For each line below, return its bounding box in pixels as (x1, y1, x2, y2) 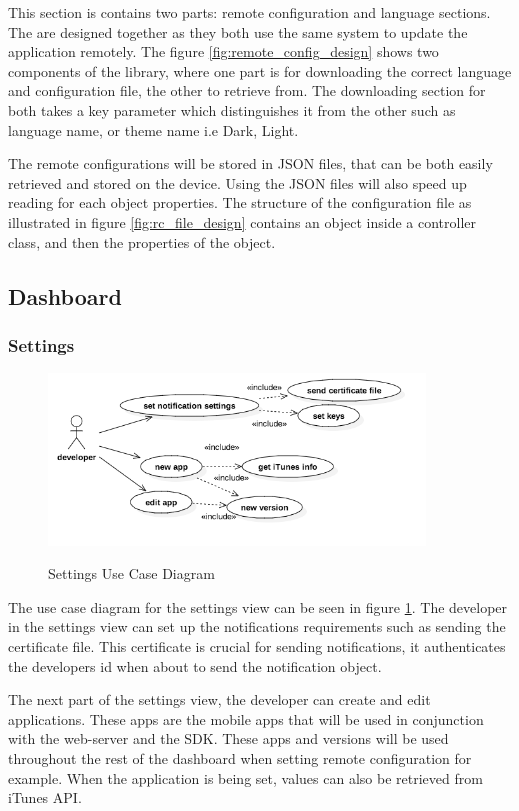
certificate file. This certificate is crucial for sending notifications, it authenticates (8, 635, 506, 656)
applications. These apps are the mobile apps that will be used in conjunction (8, 708, 484, 729)
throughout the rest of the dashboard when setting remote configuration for (8, 747, 472, 768)
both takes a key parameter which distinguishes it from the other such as (8, 99, 456, 120)
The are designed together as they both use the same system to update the (8, 21, 468, 42)
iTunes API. (8, 787, 82, 808)
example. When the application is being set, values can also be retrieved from (8, 767, 483, 788)
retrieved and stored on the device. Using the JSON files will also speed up (8, 172, 467, 193)
